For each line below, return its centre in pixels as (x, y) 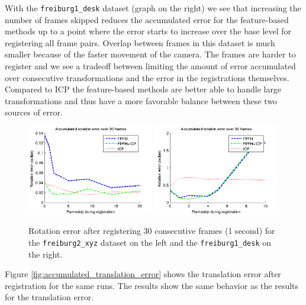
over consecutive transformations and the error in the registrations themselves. (147, 77)
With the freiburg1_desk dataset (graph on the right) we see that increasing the (153, 8)
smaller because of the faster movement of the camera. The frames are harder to (150, 54)
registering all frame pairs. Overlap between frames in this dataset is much (140, 42)
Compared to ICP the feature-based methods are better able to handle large (143, 89)
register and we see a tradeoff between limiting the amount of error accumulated (150, 66)
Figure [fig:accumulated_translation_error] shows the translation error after (143, 274)
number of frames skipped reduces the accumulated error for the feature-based (147, 19)
